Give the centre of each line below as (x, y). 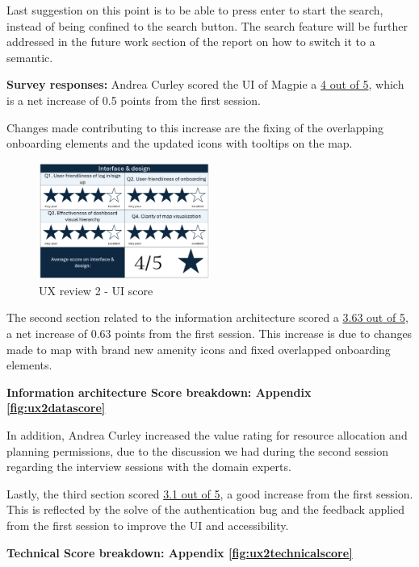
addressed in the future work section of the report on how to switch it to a (191, 42)
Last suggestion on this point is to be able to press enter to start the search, (195, 10)
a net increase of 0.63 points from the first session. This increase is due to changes (209, 334)
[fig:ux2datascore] (56, 408)
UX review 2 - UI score (96, 290)
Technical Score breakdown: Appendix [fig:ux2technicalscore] (180, 552)
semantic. (30, 57)
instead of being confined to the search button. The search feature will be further (207, 25)
